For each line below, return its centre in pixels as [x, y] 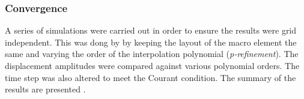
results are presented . [45, 89]
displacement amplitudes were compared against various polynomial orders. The [152, 65]
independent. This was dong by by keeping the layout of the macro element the [151, 42]
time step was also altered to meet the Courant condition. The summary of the [150, 77]
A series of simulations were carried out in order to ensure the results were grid [151, 30]
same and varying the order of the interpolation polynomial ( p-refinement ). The [152, 54]
